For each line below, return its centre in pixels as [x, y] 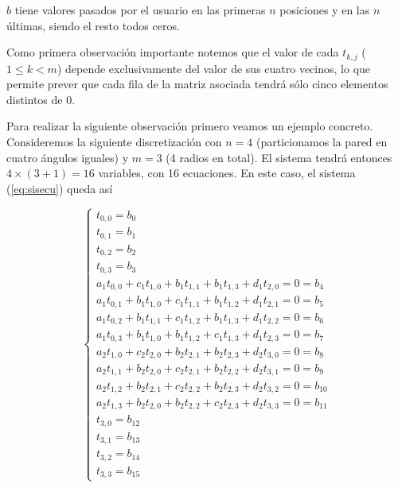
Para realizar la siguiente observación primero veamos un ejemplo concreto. [190, 126]
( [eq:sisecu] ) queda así [60, 188]
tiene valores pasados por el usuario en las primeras [140, 10]
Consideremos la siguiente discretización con [114, 142]
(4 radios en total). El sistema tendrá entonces [279, 157]
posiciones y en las [325, 10]
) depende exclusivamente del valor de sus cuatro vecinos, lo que [214, 68]
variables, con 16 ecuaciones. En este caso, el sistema [227, 173]
